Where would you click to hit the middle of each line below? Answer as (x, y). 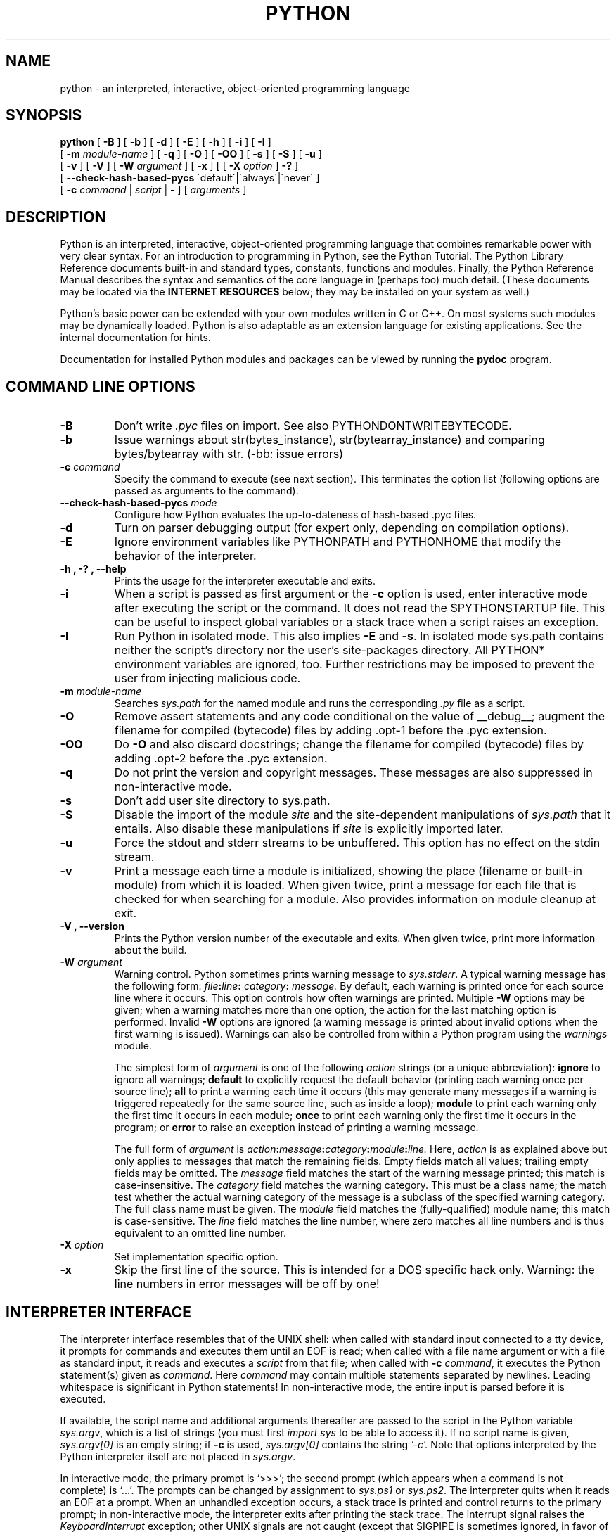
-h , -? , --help (93, 569)
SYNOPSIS (44, 115)
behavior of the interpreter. (185, 556)
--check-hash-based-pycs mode (139, 503)
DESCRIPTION (56, 217)
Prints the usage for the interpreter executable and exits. (245, 581)
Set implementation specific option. (196, 1257)
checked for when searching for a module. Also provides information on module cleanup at (355, 899)
